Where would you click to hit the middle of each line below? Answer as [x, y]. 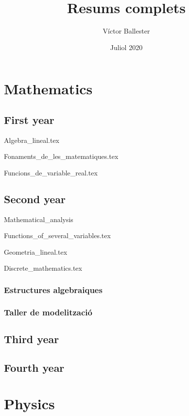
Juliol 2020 [126, 47]
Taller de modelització [48, 312]
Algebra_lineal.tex [32, 140]
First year [29, 119]
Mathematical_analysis [39, 219]
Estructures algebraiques [53, 289]
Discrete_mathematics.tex [43, 268]
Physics [29, 403]
